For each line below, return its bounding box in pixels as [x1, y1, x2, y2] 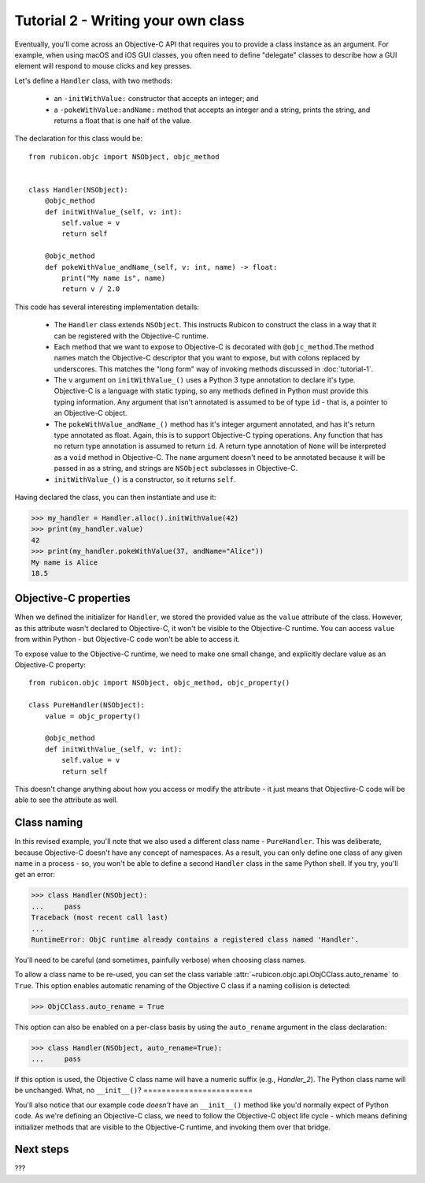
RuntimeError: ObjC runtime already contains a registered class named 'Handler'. [31, 935, 360, 944]
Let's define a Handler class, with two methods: [14, 76, 173, 85]
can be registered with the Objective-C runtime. [54, 331, 209, 341]
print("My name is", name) [61, 273, 166, 282]
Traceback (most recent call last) [31, 913, 168, 922]
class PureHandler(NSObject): [28, 700, 146, 710]
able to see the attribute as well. [14, 795, 118, 804]
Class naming [14, 816, 83, 830]
